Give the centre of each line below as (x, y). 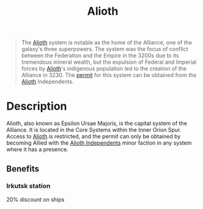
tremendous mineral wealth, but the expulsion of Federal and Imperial (109, 62)
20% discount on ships (35, 199)
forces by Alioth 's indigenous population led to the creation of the (104, 69)
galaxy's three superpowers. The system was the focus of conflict (105, 49)
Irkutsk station (28, 186)
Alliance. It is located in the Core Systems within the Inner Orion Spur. (94, 130)
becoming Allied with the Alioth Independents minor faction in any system (99, 143)
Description (37, 106)
